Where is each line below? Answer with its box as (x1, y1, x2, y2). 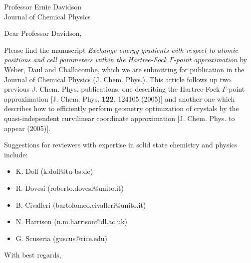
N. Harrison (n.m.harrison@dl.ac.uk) (15, 216, 127, 227)
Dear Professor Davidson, (4, 28, 82, 38)
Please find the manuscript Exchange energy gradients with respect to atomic (4, 44, 238, 55)
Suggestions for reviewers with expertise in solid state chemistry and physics (4, 139, 238, 150)
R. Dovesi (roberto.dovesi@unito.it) (15, 182, 124, 193)
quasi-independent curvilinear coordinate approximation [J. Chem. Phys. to (4, 113, 235, 123)
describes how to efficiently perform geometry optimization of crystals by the (4, 103, 239, 114)
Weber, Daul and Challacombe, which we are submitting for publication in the (4, 64, 245, 74)
